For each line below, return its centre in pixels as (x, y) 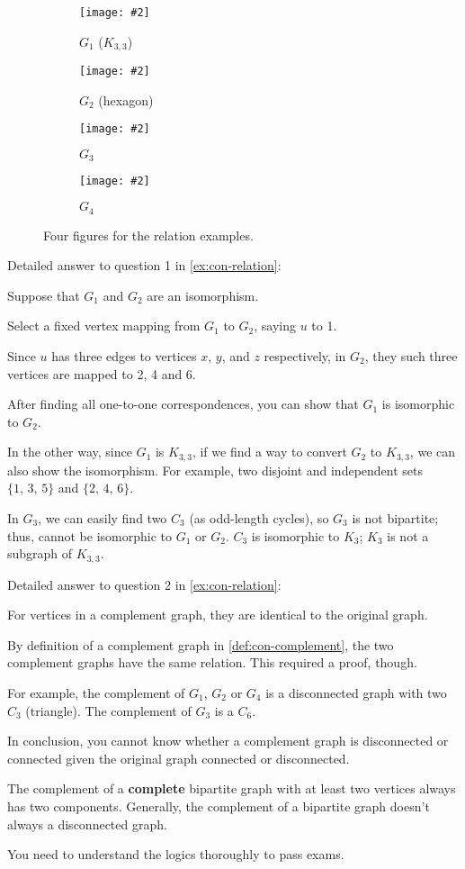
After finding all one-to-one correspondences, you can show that (183, 404)
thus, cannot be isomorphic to (89, 535)
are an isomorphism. (203, 295)
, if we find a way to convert (269, 452)
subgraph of (40, 553)
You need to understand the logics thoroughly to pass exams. (176, 854)
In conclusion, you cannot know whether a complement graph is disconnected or (228, 741)
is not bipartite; (395, 517)
